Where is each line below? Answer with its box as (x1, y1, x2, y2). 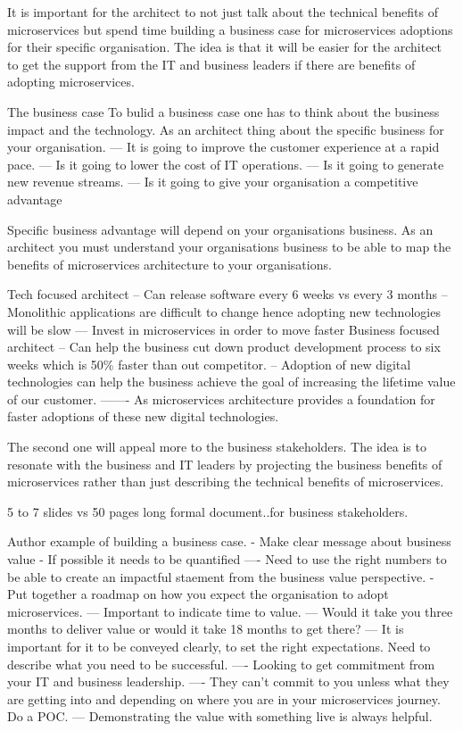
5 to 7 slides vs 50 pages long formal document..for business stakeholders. (7, 502, 409, 520)
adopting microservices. (7, 72, 135, 91)
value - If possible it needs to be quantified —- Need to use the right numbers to (7, 550, 447, 569)
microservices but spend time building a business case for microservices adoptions (7, 20, 453, 38)
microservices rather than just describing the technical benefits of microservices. (7, 472, 444, 491)
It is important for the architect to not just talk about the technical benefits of (7, 3, 438, 21)
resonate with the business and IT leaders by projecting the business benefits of (7, 454, 442, 473)
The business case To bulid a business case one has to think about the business (7, 102, 440, 120)
